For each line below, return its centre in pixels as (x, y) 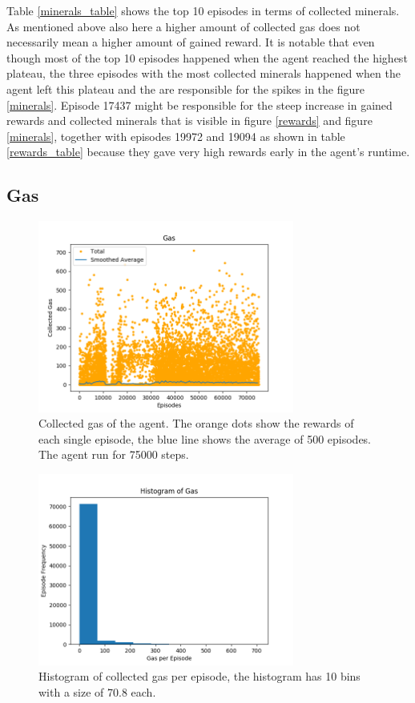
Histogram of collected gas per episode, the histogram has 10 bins (199, 676)
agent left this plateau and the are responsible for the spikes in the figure (185, 88)
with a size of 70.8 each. (97, 691)
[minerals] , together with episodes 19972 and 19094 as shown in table (176, 136)
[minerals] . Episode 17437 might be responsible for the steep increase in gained (199, 104)
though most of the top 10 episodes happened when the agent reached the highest (207, 57)
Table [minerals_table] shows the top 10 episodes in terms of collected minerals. (203, 10)
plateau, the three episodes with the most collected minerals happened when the (203, 73)
